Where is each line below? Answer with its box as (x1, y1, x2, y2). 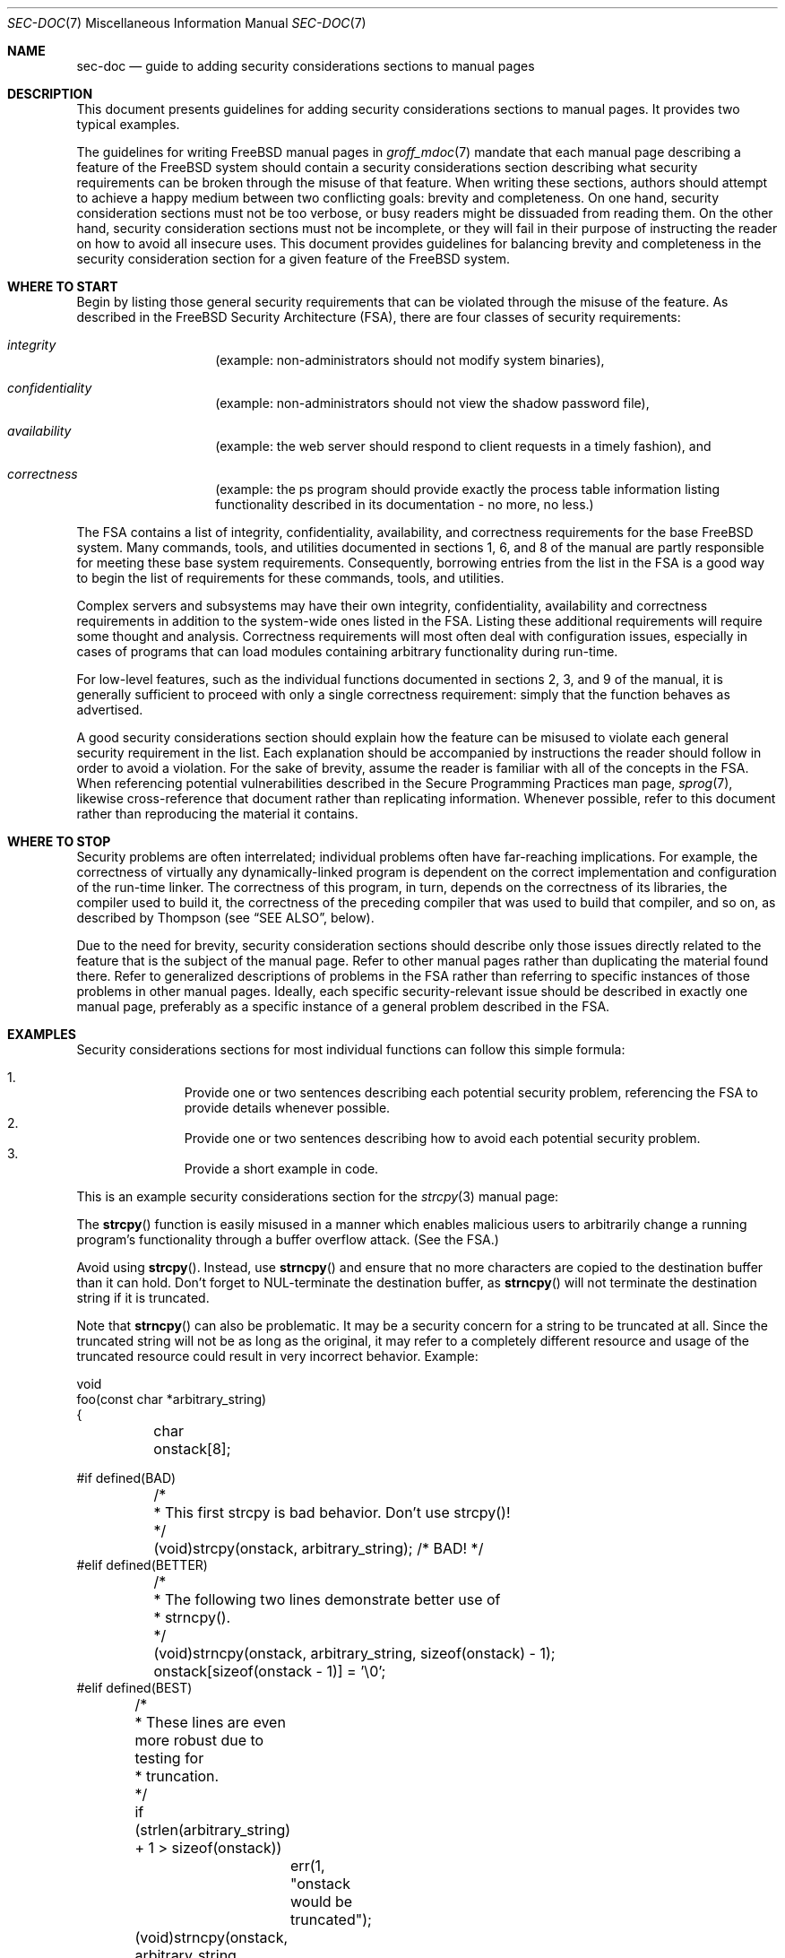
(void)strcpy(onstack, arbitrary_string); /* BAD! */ (153, 1539, 484, 1557)
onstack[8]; (153, 1440, 231, 1458)
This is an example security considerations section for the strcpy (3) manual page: (76, 1189, 559, 1204)
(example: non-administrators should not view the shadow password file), (215, 395, 650, 411)
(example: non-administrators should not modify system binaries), (215, 352, 605, 368)
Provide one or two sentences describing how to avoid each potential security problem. (184, 1131, 701, 1146)
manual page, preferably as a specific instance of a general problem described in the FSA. (76, 999, 610, 1014)
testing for (134, 1749, 204, 1767)
